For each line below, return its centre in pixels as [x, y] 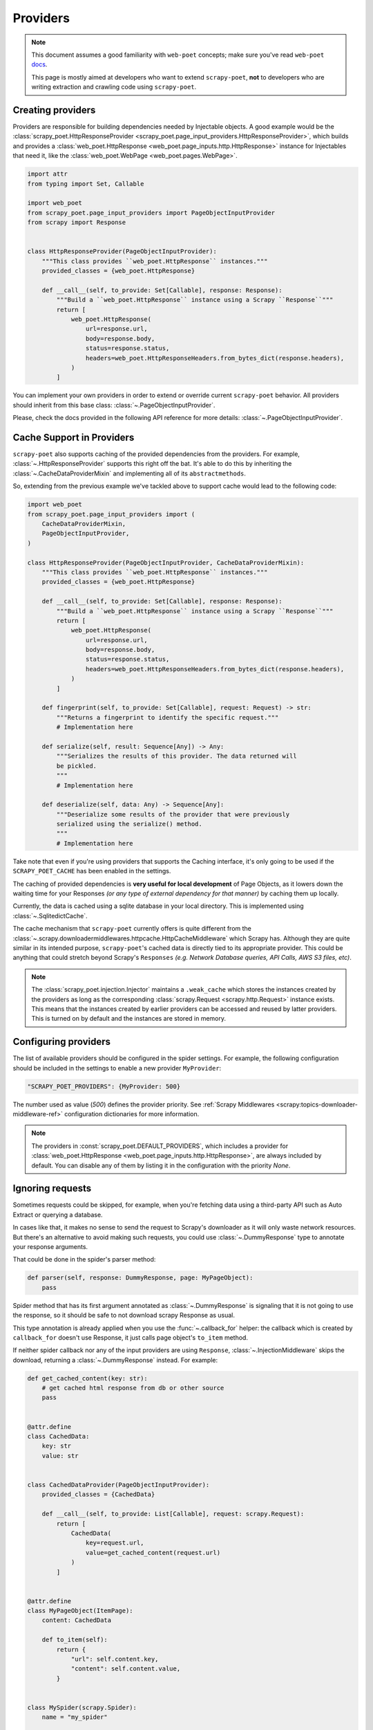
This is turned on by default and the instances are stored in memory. [129, 1019]
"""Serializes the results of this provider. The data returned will [176, 756]
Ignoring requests [52, 1189]
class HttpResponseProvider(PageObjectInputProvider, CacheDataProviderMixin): [166, 563]
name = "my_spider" [75, 1717]
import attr [48, 174]
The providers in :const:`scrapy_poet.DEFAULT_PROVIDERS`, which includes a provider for [160, 1146]
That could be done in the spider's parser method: [84, 1259]
